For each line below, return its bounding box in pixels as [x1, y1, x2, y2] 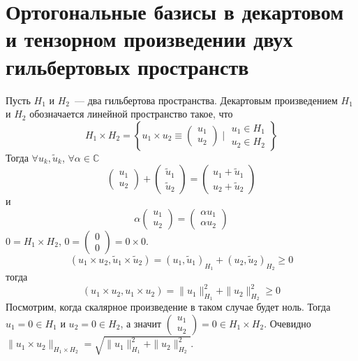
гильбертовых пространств [6, 52, 249, 80]
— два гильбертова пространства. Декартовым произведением [74, 92, 338, 107]
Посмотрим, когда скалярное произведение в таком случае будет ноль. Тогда [6, 299, 331, 314]
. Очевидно [264, 316, 311, 330]
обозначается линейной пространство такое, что [29, 106, 233, 121]
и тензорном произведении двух [6, 24, 293, 53]
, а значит [120, 316, 162, 330]
